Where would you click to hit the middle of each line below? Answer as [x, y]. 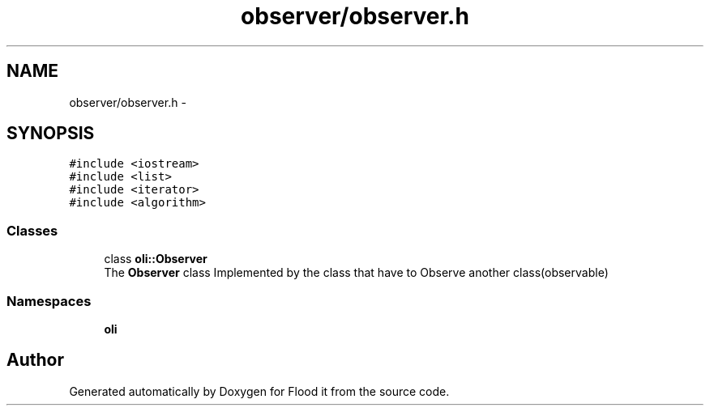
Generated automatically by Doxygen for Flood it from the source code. [259, 391]
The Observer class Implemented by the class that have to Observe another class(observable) [356, 273]
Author [35, 360]
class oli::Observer [156, 259]
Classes [32, 230]
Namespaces [49, 301]
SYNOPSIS [51, 134]
